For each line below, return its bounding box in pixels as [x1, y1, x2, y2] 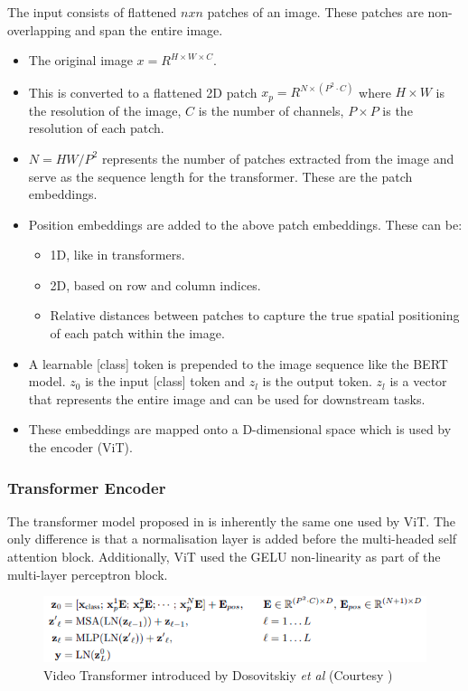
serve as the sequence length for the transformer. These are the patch [28, 166, 413, 185]
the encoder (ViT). [28, 438, 133, 457]
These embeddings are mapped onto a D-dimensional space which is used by [28, 420, 452, 439]
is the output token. [262, 372, 372, 391]
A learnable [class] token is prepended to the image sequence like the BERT [28, 354, 448, 373]
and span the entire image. [75, 20, 223, 39]
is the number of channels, [198, 100, 344, 119]
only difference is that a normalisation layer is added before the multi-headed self [7, 529, 457, 548]
